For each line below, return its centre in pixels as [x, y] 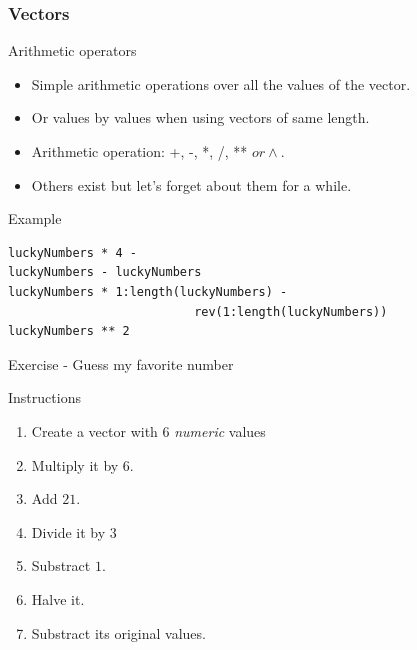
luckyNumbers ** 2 [69, 331]
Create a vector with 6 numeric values [148, 430]
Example [35, 218]
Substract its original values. [118, 632]
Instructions [44, 397]
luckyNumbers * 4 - [72, 252]
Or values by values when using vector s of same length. [200, 117]
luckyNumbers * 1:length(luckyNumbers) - [148, 291]
